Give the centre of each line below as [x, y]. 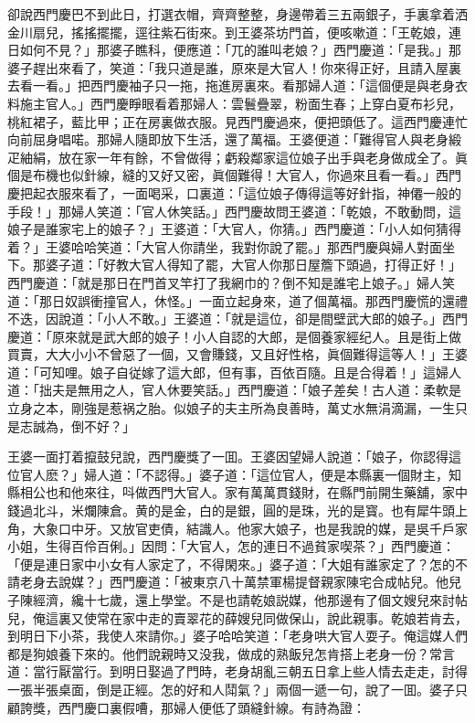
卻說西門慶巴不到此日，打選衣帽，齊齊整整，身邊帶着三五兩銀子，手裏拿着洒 [237, 14]
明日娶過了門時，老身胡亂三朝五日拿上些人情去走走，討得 [295, 671]
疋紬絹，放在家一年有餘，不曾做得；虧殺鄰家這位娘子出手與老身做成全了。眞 [237, 157]
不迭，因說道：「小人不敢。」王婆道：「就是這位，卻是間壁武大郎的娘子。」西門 [237, 319]
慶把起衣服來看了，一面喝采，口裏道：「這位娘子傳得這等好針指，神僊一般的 [234, 192]
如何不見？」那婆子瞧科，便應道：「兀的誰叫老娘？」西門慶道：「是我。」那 [240, 50]
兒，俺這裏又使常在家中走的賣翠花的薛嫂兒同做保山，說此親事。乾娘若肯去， [237, 617]
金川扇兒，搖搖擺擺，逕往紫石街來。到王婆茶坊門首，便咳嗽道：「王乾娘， [228, 32]
